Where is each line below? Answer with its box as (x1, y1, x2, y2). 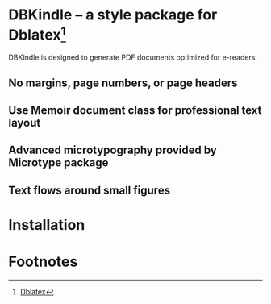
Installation (8, 216, 85, 235)
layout (8, 116, 41, 130)
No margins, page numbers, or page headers (8, 76, 238, 90)
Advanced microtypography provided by (8, 144, 218, 157)
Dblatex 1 (8, 23, 67, 44)
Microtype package (8, 156, 109, 170)
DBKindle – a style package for (8, 6, 218, 24)
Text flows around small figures (8, 183, 171, 197)
